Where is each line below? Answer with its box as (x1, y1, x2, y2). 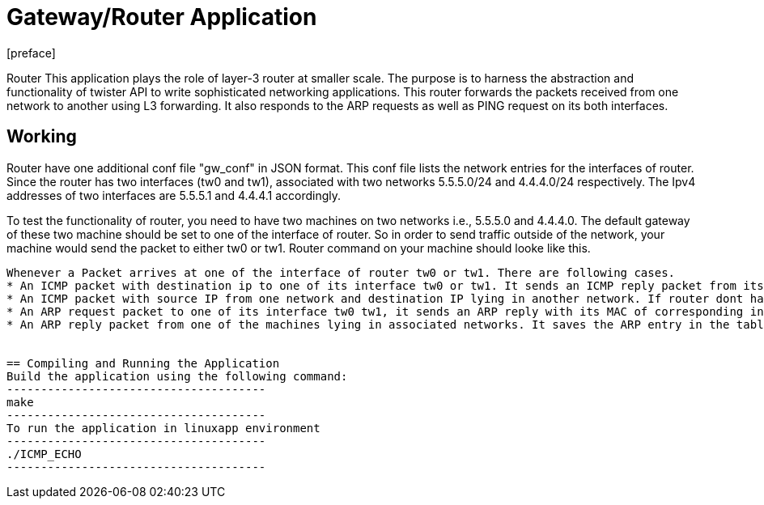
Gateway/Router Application (6, 3, 317, 31)
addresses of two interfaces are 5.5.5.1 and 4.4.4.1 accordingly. (6, 188, 342, 202)
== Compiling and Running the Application (6, 356, 280, 370)
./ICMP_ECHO (6, 447, 82, 460)
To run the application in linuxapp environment (6, 421, 320, 435)
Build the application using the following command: (6, 369, 348, 383)
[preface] (6, 45, 56, 60)
